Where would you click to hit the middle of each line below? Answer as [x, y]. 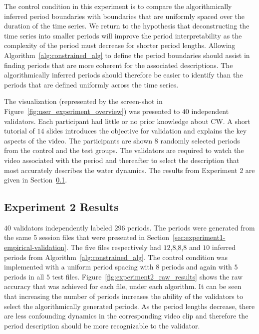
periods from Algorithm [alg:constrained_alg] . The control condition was [116, 257]
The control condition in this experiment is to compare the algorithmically [118, 6]
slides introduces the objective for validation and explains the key [147, 131]
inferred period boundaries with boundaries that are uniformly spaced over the [125, 16]
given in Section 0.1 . [36, 180]
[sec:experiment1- [199, 237]
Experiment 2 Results [61, 207]
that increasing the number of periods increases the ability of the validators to [124, 296]
